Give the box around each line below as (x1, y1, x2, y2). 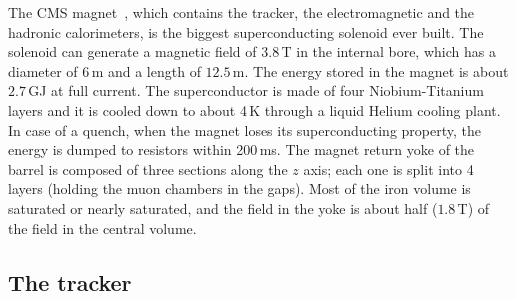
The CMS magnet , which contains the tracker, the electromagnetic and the (8, 2, 475, 22)
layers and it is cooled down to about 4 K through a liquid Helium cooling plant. (8, 99, 501, 120)
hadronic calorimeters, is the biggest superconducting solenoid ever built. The (8, 21, 484, 42)
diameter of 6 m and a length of (8, 60, 201, 81)
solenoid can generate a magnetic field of (8, 41, 257, 62)
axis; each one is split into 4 (303, 158, 474, 179)
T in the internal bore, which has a (281, 41, 496, 62)
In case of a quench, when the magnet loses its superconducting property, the (8, 119, 481, 140)
